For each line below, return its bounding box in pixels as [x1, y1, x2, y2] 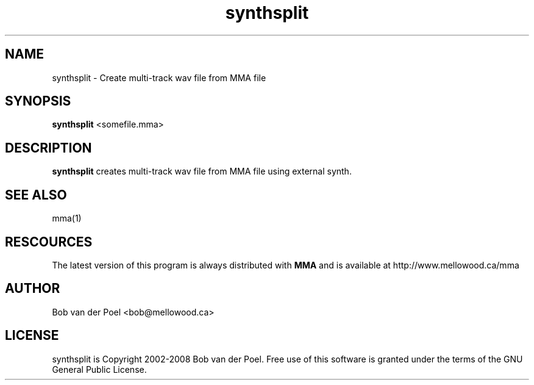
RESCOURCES [5, 234, 93, 250]
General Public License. [52, 364, 147, 375]
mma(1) [52, 213, 82, 224]
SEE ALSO [5, 187, 67, 203]
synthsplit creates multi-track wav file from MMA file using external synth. [52, 166, 352, 177]
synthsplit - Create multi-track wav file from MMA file [52, 72, 266, 83]
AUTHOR [5, 281, 60, 297]
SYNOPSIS [5, 93, 71, 109]
